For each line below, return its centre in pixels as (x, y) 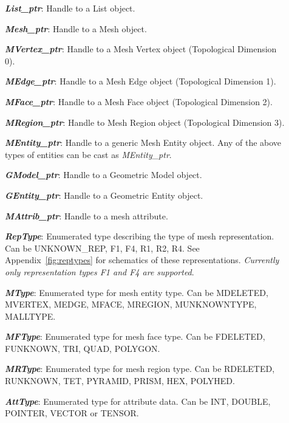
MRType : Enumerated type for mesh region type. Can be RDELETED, (140, 369)
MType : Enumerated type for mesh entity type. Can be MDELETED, (137, 292)
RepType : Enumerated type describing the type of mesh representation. (140, 236)
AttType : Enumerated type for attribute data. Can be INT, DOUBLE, (138, 401)
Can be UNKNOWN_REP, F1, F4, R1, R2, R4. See (102, 248)
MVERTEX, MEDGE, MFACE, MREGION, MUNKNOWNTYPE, (131, 304)
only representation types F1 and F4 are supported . (100, 271)
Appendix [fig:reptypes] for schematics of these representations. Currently (142, 260)
